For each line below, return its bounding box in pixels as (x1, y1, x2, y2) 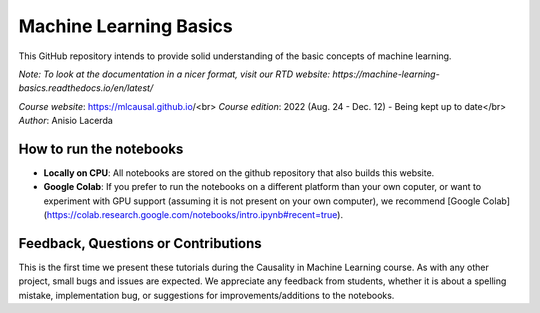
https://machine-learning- (331, 68, 440, 80)
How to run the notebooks (18, 140, 184, 157)
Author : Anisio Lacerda (18, 115, 114, 127)
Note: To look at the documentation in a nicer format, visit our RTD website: (18, 68, 331, 80)
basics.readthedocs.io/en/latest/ (18, 82, 154, 94)
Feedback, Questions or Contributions (18, 235, 262, 252)
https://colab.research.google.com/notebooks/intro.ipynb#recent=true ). (46, 209, 344, 221)
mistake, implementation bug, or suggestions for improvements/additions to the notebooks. (18, 289, 395, 301)
